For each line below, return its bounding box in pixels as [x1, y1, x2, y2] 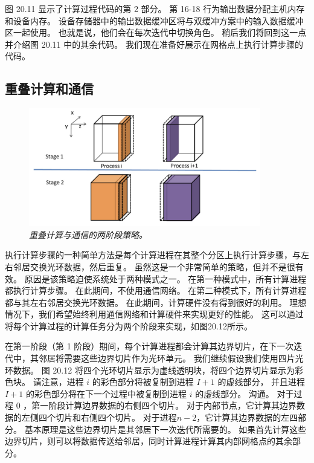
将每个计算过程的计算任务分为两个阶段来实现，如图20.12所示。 [5, 319, 252, 332]
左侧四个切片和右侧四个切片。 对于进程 [21, 411, 177, 424]
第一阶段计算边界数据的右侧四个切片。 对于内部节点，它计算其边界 [31, 399, 296, 412]
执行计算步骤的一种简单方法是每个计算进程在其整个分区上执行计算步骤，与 [5, 248, 301, 261]
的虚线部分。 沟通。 [195, 387, 274, 400]
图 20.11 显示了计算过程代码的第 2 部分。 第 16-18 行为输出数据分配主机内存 [5, 2, 305, 15]
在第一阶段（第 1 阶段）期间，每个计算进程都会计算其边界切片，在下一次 [5, 340, 294, 352]
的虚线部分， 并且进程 [217, 375, 306, 388]
